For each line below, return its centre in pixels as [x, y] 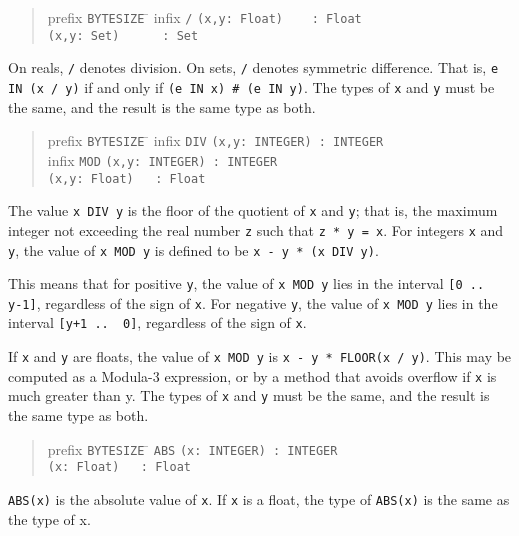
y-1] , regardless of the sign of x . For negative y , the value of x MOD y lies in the [253, 302]
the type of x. [49, 518]
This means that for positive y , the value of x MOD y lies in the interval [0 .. [246, 283]
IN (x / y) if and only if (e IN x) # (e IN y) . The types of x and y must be [251, 86]
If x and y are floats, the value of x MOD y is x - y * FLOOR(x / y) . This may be [260, 356]
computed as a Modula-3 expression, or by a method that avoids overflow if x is [252, 375]
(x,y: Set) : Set [123, 35]
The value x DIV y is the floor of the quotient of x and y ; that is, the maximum [253, 210]
